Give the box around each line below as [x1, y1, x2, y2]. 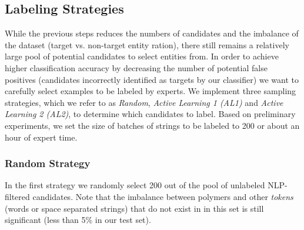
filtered [5, 190, 30, 202]
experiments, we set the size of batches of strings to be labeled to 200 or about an [5, 119, 300, 131]
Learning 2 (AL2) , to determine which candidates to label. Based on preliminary [5, 108, 296, 120]
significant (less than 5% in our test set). [5, 214, 151, 226]
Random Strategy [5, 156, 91, 171]
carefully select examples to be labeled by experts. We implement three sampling [5, 85, 296, 97]
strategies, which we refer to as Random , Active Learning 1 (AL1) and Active [5, 96, 283, 108]
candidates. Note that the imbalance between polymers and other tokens [32, 190, 293, 202]
